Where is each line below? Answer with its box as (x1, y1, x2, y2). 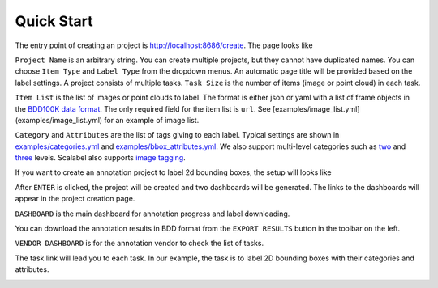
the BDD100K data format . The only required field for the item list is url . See (15, 104, 271, 113)
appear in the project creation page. (15, 194, 135, 204)
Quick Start (15, 12, 93, 30)
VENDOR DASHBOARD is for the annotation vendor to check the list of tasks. (15, 239, 264, 248)
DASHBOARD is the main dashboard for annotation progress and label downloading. (15, 209, 290, 218)
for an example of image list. (104, 115, 200, 125)
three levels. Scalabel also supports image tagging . (15, 153, 186, 163)
